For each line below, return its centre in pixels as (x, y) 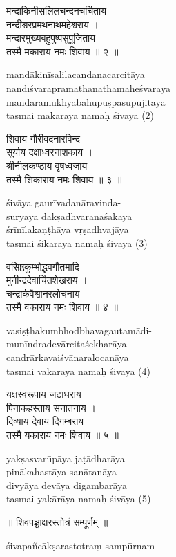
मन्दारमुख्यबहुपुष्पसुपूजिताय (51, 38)
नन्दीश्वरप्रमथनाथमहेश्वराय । (52, 24)
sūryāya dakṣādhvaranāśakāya (69, 216)
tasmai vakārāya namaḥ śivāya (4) (79, 371)
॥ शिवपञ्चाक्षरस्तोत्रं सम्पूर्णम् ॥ (57, 522)
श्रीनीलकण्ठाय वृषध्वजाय (47, 165)
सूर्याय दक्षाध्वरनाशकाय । (50, 152)
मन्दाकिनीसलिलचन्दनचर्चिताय (56, 10)
